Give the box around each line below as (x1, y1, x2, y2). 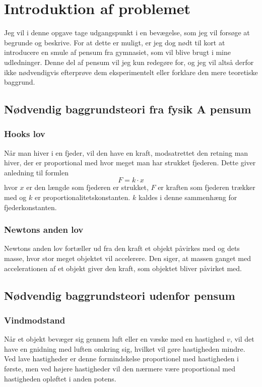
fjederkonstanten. (4, 202, 57, 212)
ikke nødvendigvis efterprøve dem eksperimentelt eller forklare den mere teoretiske (4, 67, 258, 77)
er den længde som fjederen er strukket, (26, 182, 149, 192)
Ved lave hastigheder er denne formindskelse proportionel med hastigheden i (4, 353, 239, 364)
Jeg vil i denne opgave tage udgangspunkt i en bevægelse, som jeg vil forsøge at (4, 27, 250, 38)
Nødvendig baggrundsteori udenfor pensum (4, 287, 235, 303)
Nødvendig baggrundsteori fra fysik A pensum (4, 101, 251, 117)
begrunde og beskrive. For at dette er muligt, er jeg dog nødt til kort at (4, 37, 225, 47)
